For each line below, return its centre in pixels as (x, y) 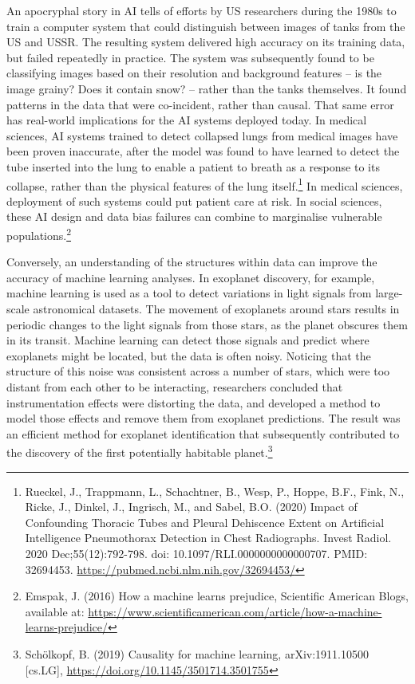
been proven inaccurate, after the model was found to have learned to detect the (203, 151)
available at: (55, 611)
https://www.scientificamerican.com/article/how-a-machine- (235, 611)
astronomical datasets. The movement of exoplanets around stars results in (216, 309)
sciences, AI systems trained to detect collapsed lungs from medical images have (202, 135)
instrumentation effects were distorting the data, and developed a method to (194, 402)
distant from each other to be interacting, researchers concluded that (175, 386)
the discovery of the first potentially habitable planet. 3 (140, 451)
